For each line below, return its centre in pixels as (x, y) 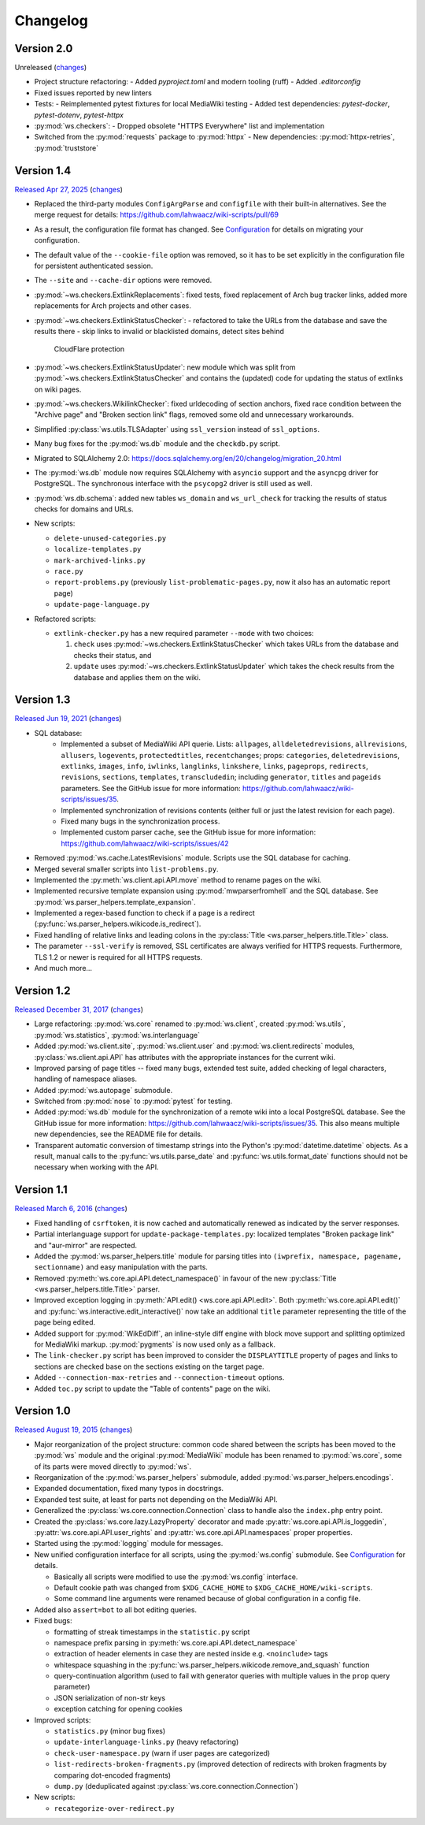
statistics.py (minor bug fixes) (110, 1731)
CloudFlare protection (89, 349)
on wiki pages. (58, 389)
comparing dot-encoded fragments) (113, 1775)
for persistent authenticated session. (94, 266)
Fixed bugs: (53, 1621)
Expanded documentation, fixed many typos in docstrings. (129, 1489)
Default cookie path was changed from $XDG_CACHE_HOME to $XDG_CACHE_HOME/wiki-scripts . (213, 1587)
